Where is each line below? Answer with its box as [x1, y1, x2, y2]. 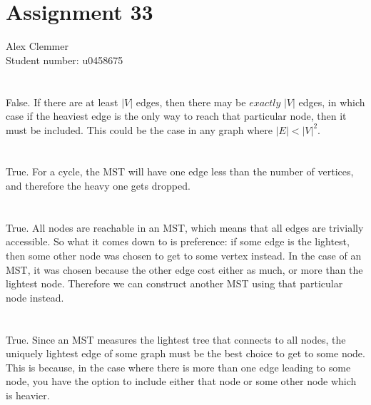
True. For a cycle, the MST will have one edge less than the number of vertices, [6, 164, 354, 179]
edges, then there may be [136, 94, 246, 109]
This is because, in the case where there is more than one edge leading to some [6, 359, 351, 374]
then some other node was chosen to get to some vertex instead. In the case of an [6, 248, 362, 263]
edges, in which [298, 94, 365, 109]
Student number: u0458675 [6, 52, 123, 67]
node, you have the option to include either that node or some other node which [6, 374, 357, 389]
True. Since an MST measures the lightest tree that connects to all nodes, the [6, 332, 346, 347]
